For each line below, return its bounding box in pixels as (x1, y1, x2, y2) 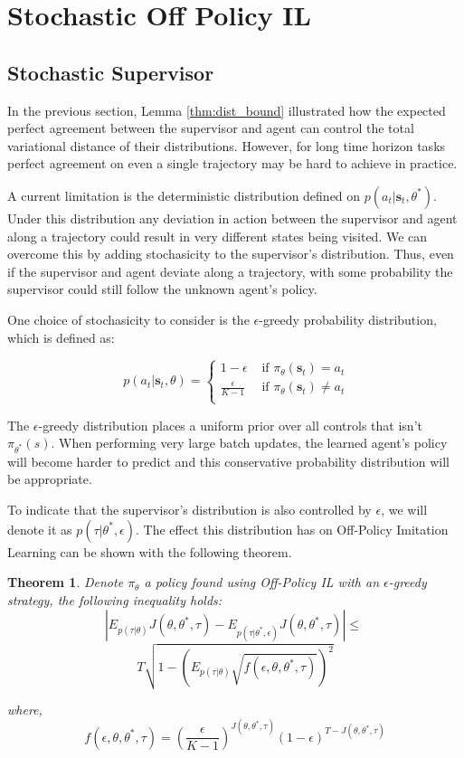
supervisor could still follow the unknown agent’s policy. (7, 280, 317, 298)
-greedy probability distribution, (259, 309, 437, 328)
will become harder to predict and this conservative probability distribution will (7, 451, 450, 470)
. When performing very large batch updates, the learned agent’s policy (51, 433, 448, 452)
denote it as (7, 519, 72, 538)
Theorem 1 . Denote (7, 573, 124, 592)
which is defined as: (7, 327, 115, 346)
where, (7, 699, 43, 718)
